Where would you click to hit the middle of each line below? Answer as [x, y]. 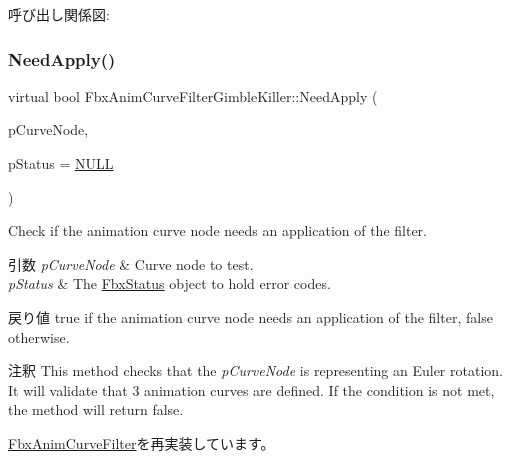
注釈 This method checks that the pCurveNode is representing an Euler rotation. [255, 370]
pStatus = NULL [61, 163]
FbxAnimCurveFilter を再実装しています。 [141, 442]
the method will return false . [96, 409]
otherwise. [39, 336]
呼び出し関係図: [59, 14]
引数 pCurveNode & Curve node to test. [131, 263]
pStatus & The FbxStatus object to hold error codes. [169, 283]
